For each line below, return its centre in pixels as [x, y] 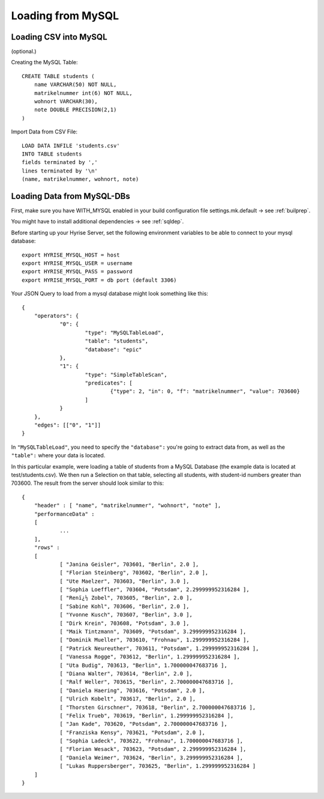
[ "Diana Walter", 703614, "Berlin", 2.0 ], [126, 673]
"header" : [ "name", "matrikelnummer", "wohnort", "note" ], [127, 506]
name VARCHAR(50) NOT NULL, [75, 85]
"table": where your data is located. [58, 455]
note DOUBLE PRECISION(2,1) [75, 110]
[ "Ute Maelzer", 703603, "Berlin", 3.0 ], [124, 581]
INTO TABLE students [52, 154]
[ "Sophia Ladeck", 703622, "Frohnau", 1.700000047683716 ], [151, 741]
